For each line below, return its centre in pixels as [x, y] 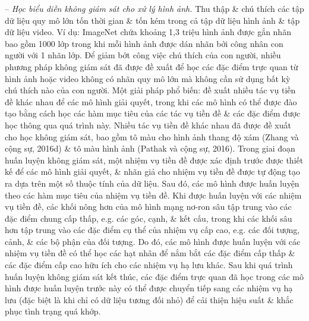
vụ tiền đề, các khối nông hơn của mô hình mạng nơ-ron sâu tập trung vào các [148, 207]
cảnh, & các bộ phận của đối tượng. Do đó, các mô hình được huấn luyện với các [153, 241]
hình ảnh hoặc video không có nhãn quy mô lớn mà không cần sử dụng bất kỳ [148, 78]
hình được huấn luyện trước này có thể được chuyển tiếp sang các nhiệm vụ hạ [149, 288]
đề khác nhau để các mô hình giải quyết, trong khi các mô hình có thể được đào [151, 101]
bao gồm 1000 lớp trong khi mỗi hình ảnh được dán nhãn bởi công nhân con [144, 43]
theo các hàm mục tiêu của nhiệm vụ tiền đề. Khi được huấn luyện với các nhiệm [153, 195]
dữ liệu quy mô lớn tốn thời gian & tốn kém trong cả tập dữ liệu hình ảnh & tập [152, 20]
